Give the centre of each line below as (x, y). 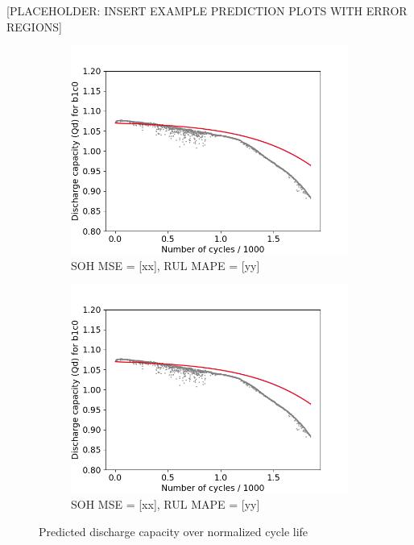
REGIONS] (34, 26)
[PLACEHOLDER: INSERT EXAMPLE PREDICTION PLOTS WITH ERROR (207, 10)
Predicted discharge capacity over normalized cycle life (174, 531)
